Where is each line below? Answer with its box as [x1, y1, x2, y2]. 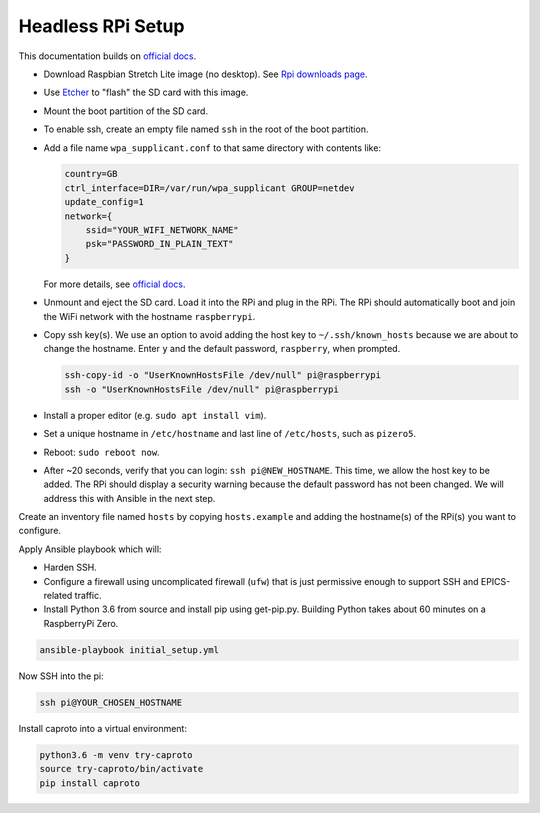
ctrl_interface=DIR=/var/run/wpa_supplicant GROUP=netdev [64, 182, 355, 194]
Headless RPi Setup [18, 15, 185, 37]
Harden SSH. [43, 561, 97, 574]
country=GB [64, 168, 118, 180]
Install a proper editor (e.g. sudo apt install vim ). [43, 409, 267, 421]
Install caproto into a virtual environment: [18, 722, 187, 734]
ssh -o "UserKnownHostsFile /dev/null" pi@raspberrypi [64, 383, 339, 395]
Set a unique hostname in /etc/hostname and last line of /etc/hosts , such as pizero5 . [43, 428, 417, 440]
